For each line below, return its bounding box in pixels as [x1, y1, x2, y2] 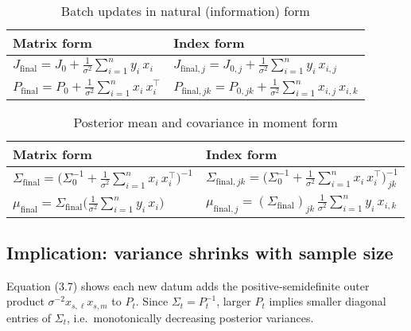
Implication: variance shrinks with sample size [6, 240, 394, 265]
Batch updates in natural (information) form [60, 2, 310, 20]
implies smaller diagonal [269, 293, 386, 310]
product [6, 293, 45, 310]
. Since [135, 293, 169, 310]
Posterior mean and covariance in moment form [73, 112, 338, 131]
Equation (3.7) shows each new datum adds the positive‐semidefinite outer [6, 277, 370, 294]
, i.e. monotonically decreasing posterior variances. [67, 309, 314, 325]
